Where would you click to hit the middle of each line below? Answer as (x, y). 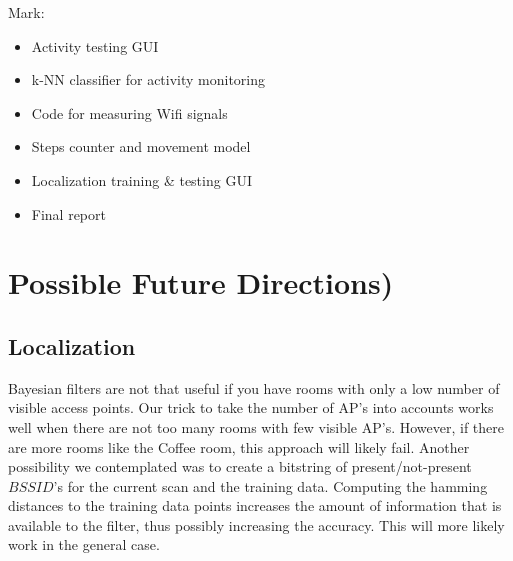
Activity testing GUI (95, 45)
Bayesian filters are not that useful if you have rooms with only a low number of (254, 387)
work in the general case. (84, 544)
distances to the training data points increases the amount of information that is (255, 505)
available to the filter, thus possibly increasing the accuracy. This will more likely (256, 524)
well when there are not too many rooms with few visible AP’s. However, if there (256, 426)
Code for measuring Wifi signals (129, 112)
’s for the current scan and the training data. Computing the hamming (270, 485)
